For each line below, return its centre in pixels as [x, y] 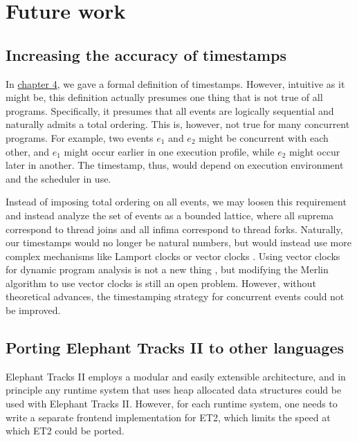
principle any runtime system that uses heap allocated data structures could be [174, 390]
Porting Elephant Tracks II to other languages [175, 348]
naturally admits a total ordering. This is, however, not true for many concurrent [178, 124]
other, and [28, 151]
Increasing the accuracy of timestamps [146, 54]
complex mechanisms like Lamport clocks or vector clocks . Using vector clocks [173, 256]
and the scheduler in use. [58, 178]
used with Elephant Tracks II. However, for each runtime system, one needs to [172, 404]
